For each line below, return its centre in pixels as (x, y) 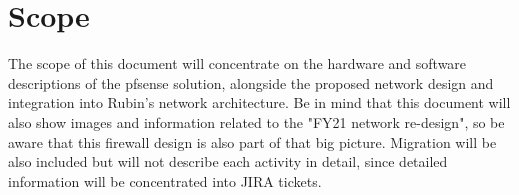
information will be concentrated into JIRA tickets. (165, 180)
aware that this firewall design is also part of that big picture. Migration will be (252, 141)
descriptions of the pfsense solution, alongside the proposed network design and (251, 82)
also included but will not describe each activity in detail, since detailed (228, 161)
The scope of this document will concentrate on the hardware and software (237, 63)
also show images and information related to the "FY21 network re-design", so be (256, 121)
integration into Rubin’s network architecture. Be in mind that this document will (259, 102)
